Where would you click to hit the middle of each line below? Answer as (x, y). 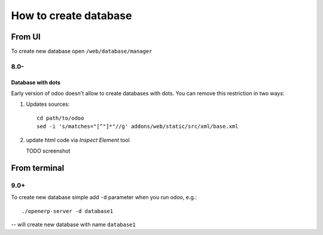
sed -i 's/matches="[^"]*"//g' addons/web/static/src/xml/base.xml (138, 126)
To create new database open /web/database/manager (82, 51)
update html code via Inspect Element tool (78, 140)
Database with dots (36, 82)
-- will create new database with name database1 (73, 224)
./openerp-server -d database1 (68, 211)
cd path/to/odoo (60, 118)
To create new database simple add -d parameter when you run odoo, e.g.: (104, 197)
